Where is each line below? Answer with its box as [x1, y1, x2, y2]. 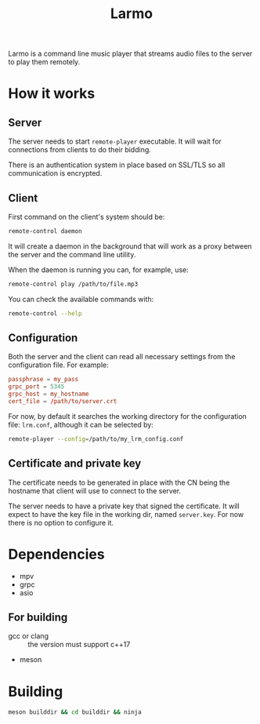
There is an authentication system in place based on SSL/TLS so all [8, 160, 226, 169]
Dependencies [8, 545, 105, 563]
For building [8, 610, 68, 624]
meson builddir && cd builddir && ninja [8, 708, 143, 716]
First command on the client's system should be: [8, 213, 165, 221]
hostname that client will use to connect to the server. [8, 486, 182, 495]
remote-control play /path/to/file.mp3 [8, 280, 139, 288]
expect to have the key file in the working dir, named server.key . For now [8, 509, 244, 518]
